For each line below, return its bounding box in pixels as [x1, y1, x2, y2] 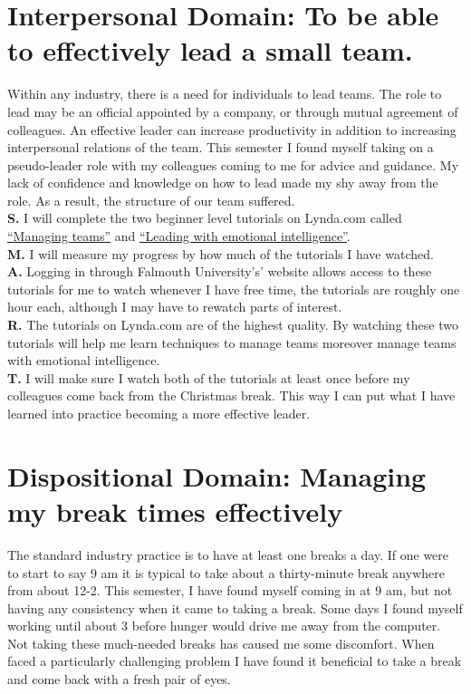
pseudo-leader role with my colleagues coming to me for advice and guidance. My [7, 155, 459, 174]
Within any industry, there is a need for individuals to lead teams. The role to [7, 84, 442, 103]
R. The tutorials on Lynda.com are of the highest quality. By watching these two [7, 315, 458, 334]
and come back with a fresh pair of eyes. [7, 670, 231, 689]
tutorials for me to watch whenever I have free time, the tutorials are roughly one [7, 279, 460, 298]
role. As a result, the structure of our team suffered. [7, 190, 295, 209]
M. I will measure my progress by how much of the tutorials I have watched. [7, 244, 434, 263]
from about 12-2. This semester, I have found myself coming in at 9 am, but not [7, 581, 453, 600]
